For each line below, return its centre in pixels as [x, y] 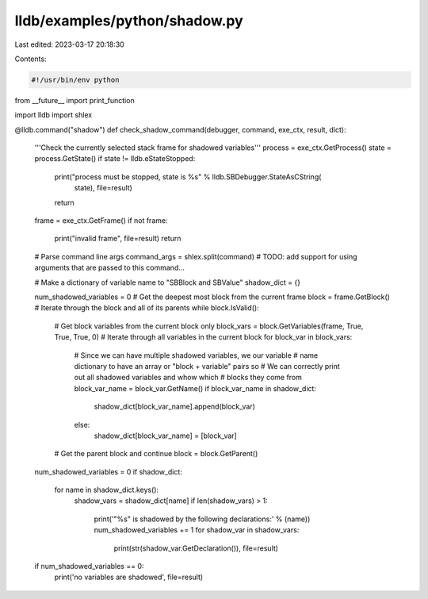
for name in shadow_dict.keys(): [106, 490]
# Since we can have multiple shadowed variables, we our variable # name [196, 355]
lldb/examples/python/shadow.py [129, 21]
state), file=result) [103, 188]
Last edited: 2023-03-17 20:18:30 [69, 44]
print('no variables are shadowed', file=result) [129, 577]
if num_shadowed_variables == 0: [89, 566]
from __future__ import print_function [75, 100]
